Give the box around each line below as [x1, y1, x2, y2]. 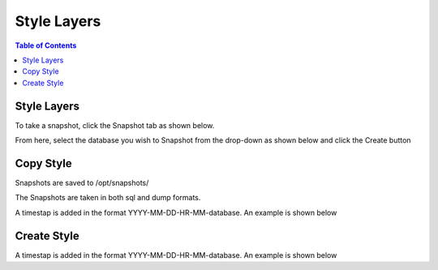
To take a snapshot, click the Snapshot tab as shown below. [15, 120, 215, 130]
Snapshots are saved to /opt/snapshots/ [15, 178, 149, 187]
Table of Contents [15, 41, 77, 50]
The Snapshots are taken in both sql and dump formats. [15, 193, 201, 203]
